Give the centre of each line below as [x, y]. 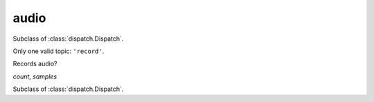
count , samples [35, 76]
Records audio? [35, 64]
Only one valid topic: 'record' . [59, 51]
